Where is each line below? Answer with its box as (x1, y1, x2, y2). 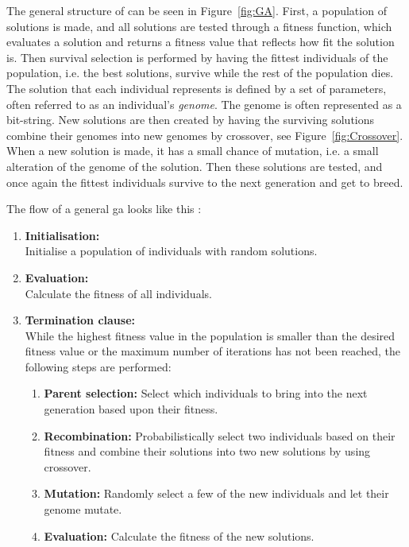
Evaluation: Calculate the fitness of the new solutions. (44, 527, 314, 544)
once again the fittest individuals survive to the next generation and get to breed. (6, 173, 403, 190)
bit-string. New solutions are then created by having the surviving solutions (6, 111, 375, 128)
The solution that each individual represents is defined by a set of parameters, (6, 80, 387, 96)
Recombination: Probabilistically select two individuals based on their (44, 427, 395, 444)
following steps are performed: (25, 358, 172, 374)
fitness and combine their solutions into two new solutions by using (44, 443, 371, 460)
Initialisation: (25, 227, 100, 243)
